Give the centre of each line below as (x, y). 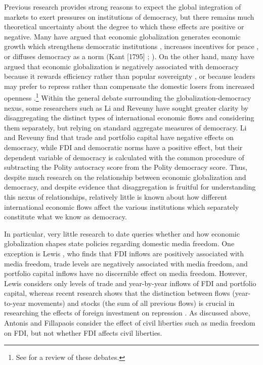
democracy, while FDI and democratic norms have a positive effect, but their (123, 147)
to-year (15, 303)
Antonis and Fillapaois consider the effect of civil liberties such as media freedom (130, 323)
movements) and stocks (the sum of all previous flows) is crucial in (131, 303)
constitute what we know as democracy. (65, 217)
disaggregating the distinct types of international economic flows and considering (129, 118)
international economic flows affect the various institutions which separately (122, 207)
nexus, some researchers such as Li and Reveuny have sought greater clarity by (126, 107)
